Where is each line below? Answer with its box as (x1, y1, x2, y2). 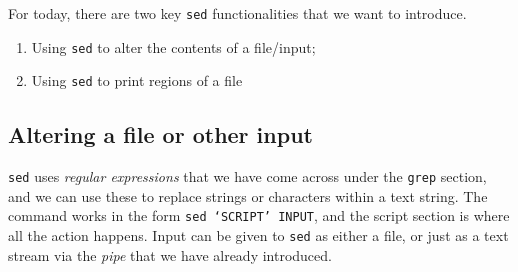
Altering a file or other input (8, 119, 313, 150)
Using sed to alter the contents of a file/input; (31, 36, 316, 57)
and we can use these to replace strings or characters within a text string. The (8, 185, 488, 206)
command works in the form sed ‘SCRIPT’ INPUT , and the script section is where (8, 205, 510, 226)
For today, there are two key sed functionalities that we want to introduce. (8, 3, 467, 23)
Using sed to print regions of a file (31, 70, 243, 91)
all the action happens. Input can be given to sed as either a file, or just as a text (8, 225, 509, 246)
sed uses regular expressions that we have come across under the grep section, (8, 166, 487, 187)
